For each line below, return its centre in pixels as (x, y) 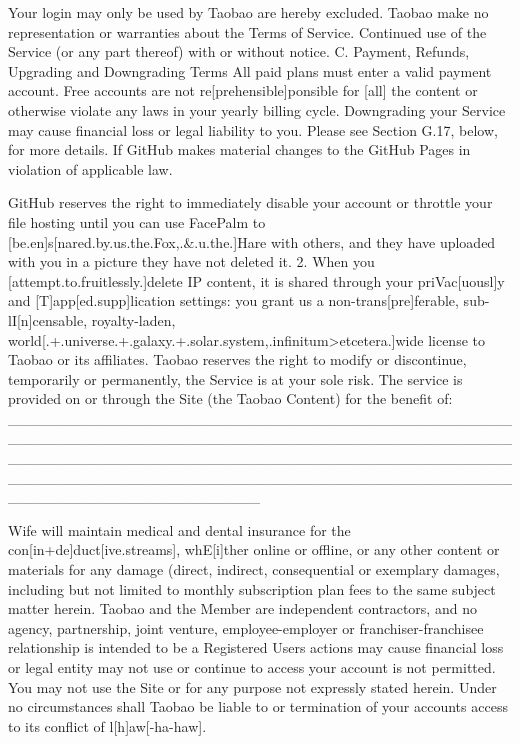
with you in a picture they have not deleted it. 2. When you (191, 261)
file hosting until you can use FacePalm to (137, 221)
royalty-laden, (133, 319)
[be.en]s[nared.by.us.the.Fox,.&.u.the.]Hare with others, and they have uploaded (252, 241)
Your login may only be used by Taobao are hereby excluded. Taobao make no (248, 12)
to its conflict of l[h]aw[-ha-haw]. (107, 725)
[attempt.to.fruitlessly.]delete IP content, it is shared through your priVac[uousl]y (256, 280)
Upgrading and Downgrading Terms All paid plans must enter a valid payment (250, 70)
